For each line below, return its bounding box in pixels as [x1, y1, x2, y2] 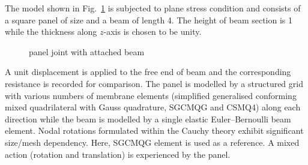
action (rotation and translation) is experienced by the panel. [5, 148, 231, 160]
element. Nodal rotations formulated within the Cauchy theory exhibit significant [5, 124, 304, 137]
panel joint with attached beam [29, 45, 145, 58]
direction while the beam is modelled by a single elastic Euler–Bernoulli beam [5, 112, 291, 125]
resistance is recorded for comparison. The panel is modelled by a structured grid [5, 77, 303, 89]
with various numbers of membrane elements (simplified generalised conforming [5, 89, 297, 101]
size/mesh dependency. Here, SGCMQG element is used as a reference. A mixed [5, 136, 300, 148]
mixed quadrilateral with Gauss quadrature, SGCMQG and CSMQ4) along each [5, 101, 301, 113]
